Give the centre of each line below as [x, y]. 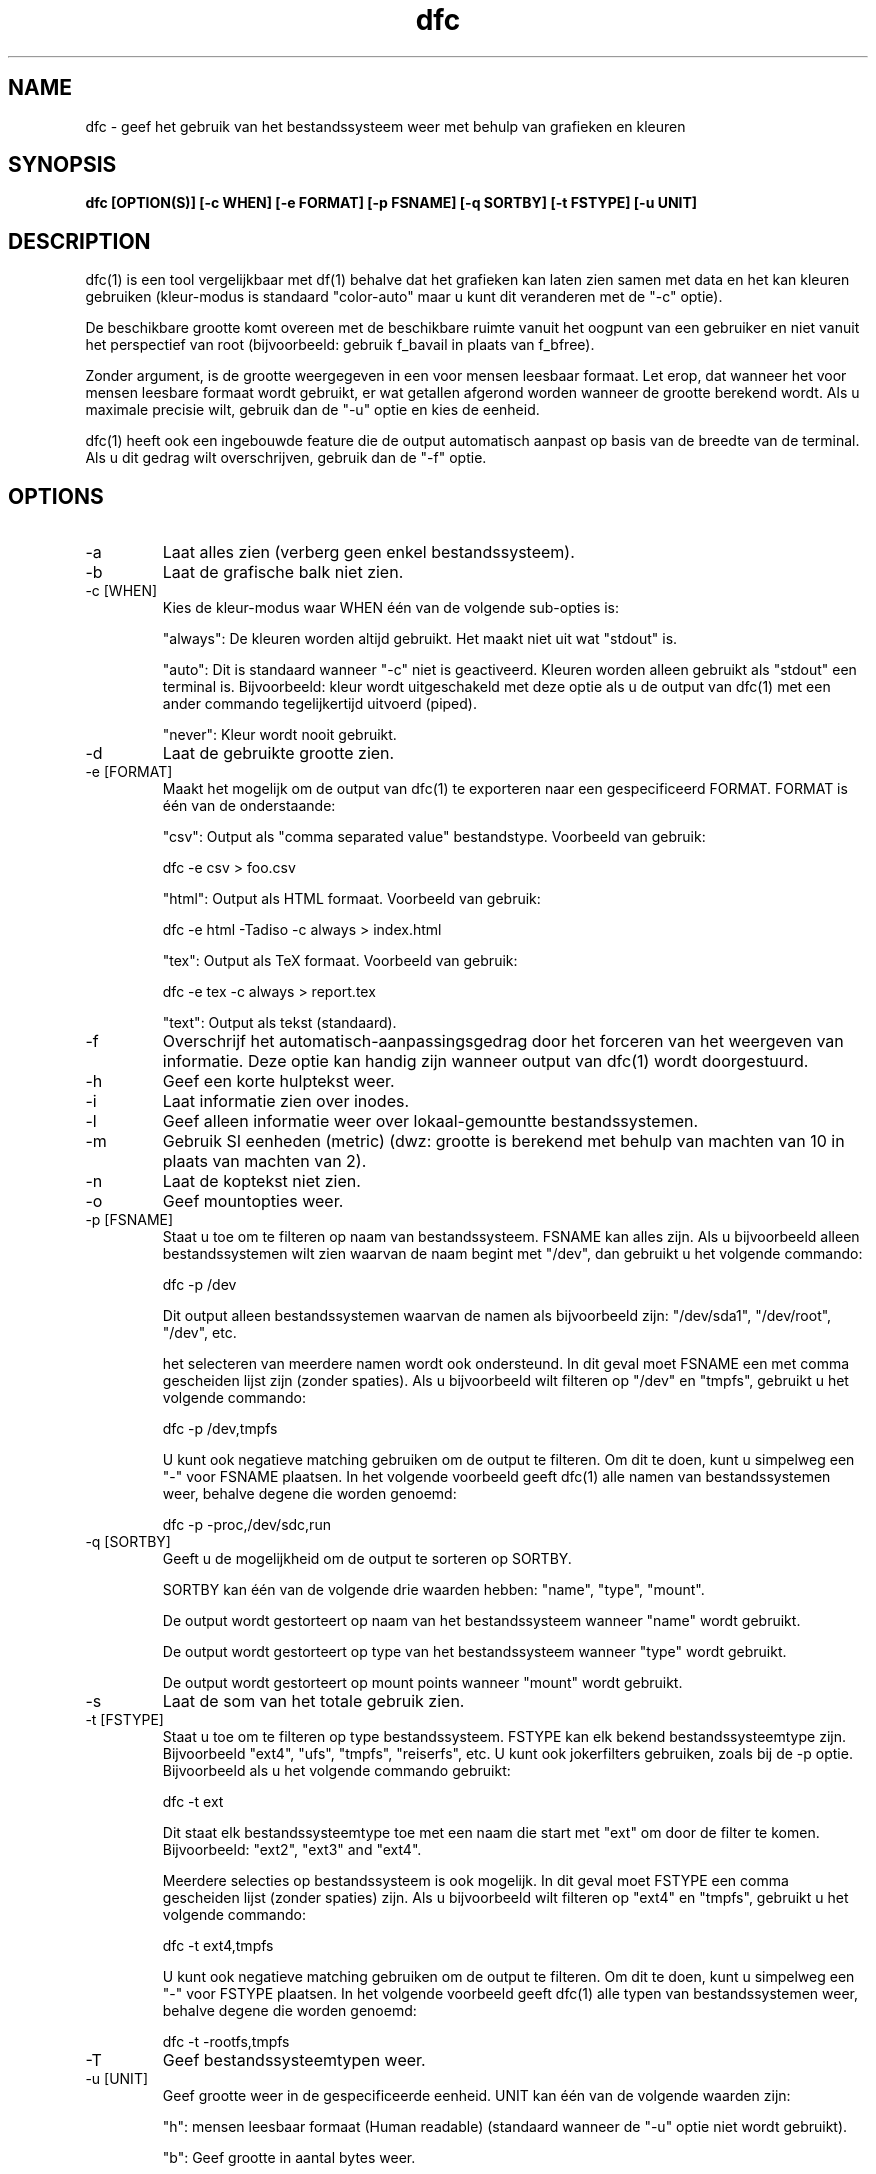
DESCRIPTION [79, 241]
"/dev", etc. [199, 1333]
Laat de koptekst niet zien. [261, 1181]
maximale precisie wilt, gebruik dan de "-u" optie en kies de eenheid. [312, 410]
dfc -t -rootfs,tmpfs [226, 2042]
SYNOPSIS [62, 165]
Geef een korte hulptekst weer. [278, 1081]
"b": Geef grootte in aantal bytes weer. [289, 2158]
